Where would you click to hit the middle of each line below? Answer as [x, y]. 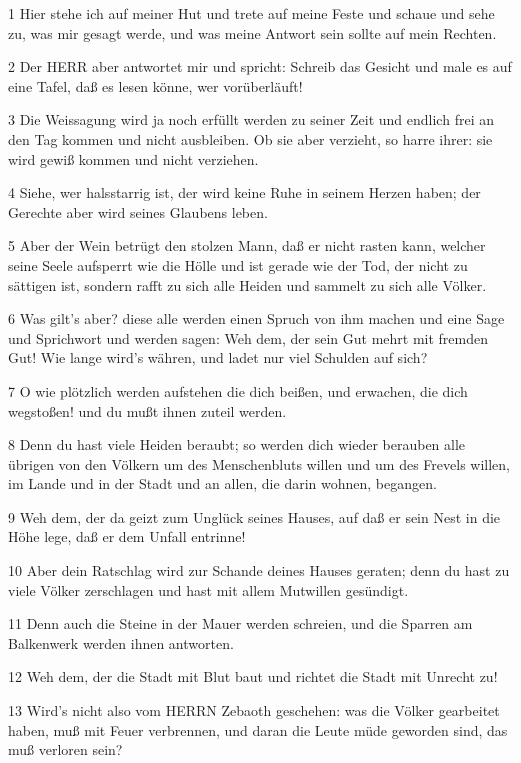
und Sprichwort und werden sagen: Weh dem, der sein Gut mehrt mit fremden [248, 337]
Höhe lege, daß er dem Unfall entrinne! [127, 536]
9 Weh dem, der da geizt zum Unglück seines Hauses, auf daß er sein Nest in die [254, 516]
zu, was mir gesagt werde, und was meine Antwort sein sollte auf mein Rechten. [252, 32]
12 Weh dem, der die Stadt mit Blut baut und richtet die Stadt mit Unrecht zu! [253, 676]
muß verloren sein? [65, 749]
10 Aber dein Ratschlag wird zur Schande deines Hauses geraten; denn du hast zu [259, 570]
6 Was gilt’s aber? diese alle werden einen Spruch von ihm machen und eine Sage [256, 318]
